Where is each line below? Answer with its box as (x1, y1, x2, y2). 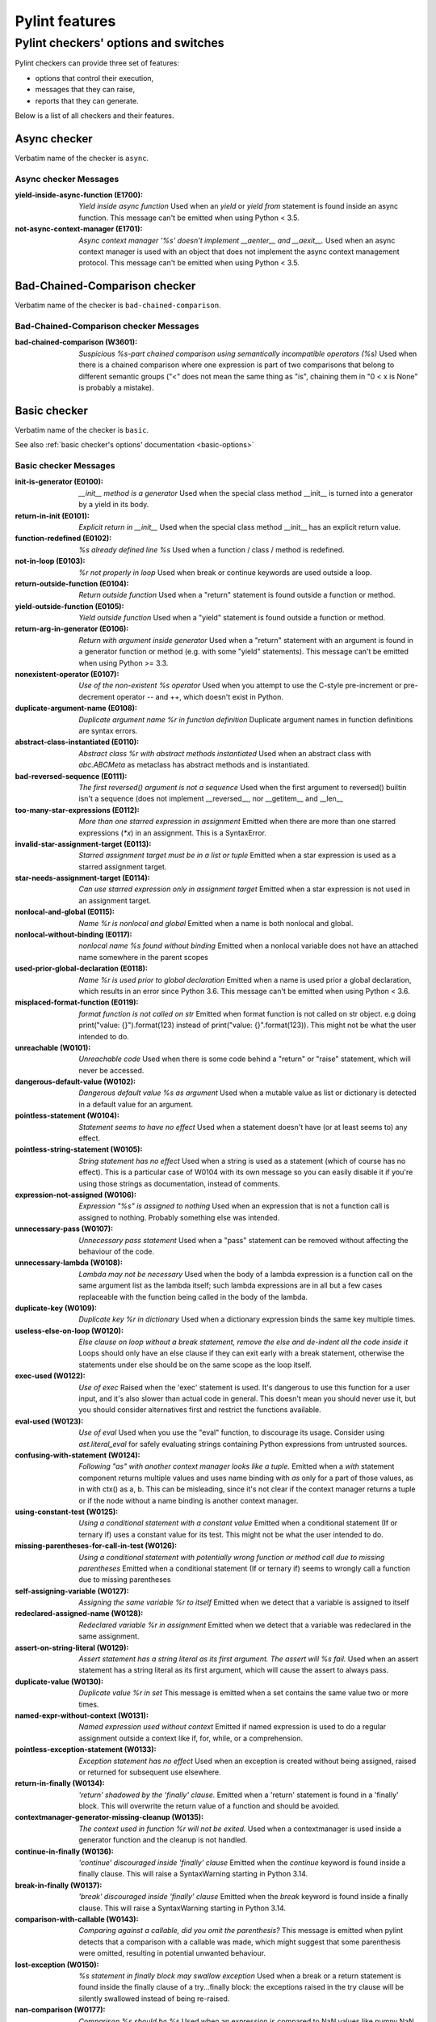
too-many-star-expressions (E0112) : (15, 805, 140, 814)
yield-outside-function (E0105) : (15, 601, 124, 611)
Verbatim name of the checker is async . (15, 153, 149, 163)
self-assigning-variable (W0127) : (15, 1586, 129, 1596)
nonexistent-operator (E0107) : (15, 670, 119, 679)
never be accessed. (78, 1065, 145, 1075)
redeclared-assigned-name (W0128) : (15, 1609, 144, 1618)
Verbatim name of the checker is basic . (15, 425, 149, 434)
